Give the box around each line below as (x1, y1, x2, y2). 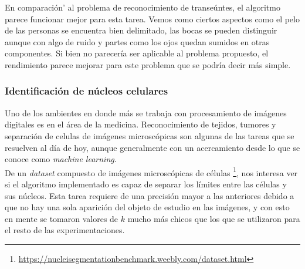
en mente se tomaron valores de (5, 212, 118, 224)
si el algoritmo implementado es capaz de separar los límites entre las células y (5, 178, 287, 190)
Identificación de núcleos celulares (5, 83, 168, 98)
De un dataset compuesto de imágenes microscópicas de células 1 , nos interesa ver (5, 164, 298, 179)
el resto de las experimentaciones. (5, 224, 125, 236)
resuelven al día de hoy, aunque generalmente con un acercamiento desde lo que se (5, 141, 300, 153)
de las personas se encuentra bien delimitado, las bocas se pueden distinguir (5, 24, 277, 36)
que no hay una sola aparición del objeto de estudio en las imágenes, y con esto (5, 201, 290, 213)
